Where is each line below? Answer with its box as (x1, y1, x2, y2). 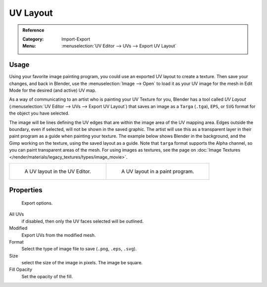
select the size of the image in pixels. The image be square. (21, 260, 143, 266)
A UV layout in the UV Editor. (24, 168, 91, 175)
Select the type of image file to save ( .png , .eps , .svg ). (21, 246, 137, 252)
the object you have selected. (9, 110, 70, 116)
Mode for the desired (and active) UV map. (9, 87, 96, 93)
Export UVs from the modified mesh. (21, 232, 96, 238)
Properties (9, 186, 43, 195)
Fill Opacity (9, 267, 32, 273)
